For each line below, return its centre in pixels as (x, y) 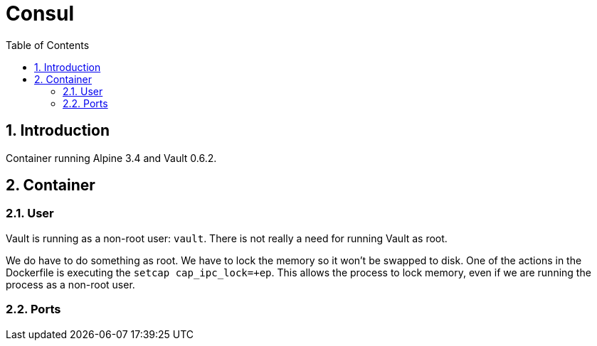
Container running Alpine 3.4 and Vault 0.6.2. (111, 158)
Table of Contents (48, 45)
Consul (40, 13)
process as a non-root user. (70, 284)
